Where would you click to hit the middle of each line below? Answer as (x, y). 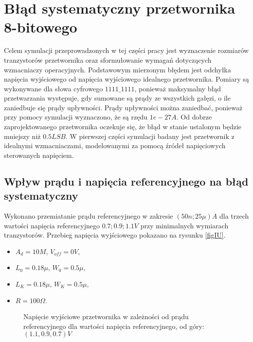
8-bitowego (41, 27)
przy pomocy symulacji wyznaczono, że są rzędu (76, 117)
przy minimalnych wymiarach (184, 225)
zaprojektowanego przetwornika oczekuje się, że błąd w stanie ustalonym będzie (123, 127)
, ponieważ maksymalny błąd (178, 88)
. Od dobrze (194, 117)
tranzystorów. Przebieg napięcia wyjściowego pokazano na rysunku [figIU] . (115, 235)
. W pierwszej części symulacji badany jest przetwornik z (150, 136)
